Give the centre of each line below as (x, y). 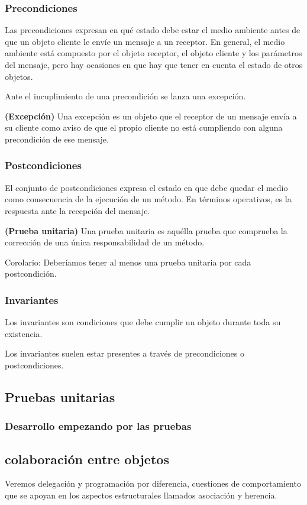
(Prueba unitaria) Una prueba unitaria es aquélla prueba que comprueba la (146, 230)
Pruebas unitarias (60, 396)
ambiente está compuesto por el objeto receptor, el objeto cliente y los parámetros (153, 53)
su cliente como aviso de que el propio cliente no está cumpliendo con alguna (144, 127)
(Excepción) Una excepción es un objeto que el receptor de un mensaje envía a (151, 116)
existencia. (24, 333)
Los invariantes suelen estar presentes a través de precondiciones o (125, 353)
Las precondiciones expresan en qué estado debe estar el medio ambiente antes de (153, 30)
